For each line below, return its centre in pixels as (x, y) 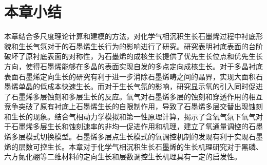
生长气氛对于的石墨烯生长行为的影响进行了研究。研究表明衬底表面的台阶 (140, 46)
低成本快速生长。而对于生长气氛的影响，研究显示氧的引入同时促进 (151, 86)
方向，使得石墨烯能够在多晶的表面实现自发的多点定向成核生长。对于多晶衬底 (133, 66)
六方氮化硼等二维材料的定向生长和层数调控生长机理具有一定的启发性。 (123, 157)
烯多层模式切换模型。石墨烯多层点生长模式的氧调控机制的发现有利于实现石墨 (133, 137)
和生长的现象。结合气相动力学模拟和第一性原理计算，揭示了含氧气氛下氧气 (130, 116)
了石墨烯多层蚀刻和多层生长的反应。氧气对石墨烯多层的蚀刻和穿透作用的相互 (133, 96)
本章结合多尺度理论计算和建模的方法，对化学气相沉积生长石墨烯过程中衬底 (130, 36)
